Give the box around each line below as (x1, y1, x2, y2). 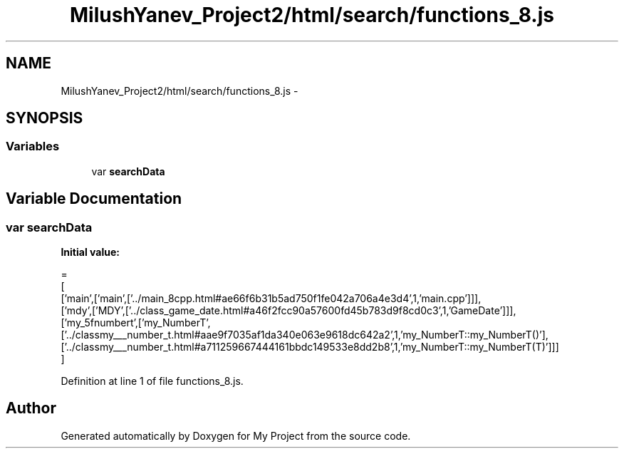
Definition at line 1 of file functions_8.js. (61, 375, 244, 388)
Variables (6, 139, 60, 154)
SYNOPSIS (6, 109, 83, 128)
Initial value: (61, 246, 120, 259)
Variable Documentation (6, 190, 182, 208)
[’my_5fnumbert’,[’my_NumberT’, (61, 316, 211, 329)
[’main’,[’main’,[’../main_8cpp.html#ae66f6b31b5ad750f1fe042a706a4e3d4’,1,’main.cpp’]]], (61, 292, 482, 305)
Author (6, 399, 56, 418)
